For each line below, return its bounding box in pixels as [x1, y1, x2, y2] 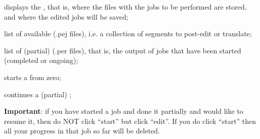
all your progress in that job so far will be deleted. [4, 125, 160, 136]
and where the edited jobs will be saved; [4, 11, 128, 22]
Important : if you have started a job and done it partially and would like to [4, 106, 243, 116]
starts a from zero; [4, 72, 61, 82]
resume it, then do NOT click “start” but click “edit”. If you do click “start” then [4, 115, 256, 126]
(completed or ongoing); [4, 55, 78, 65]
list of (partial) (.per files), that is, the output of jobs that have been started [4, 45, 241, 55]
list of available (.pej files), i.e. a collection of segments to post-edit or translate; [4, 28, 252, 39]
